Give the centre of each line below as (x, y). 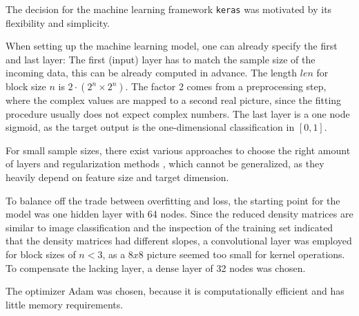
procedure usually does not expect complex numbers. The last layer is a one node (178, 113)
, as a (114, 254)
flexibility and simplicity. (58, 22)
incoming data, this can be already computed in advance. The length (152, 73)
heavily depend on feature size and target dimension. (117, 177)
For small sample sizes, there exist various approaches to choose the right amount (178, 150)
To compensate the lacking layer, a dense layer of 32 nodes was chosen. (156, 267)
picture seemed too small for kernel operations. (246, 254)
